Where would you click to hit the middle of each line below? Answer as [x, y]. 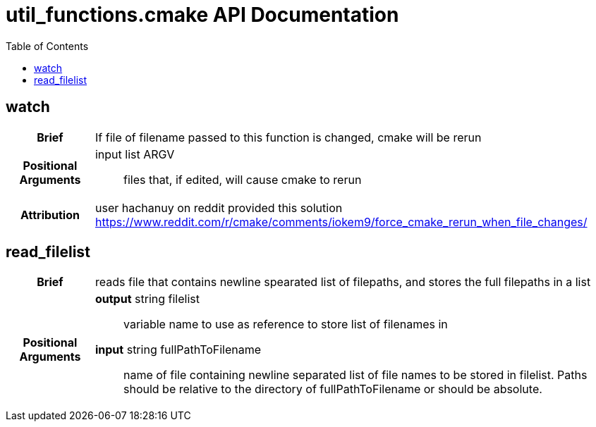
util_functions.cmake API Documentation [202, 15]
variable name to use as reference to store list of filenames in [285, 324]
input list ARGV [135, 154]
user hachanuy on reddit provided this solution [219, 208]
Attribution [50, 215]
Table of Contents [47, 46]
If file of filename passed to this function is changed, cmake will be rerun [288, 137]
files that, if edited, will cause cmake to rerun [242, 179]
